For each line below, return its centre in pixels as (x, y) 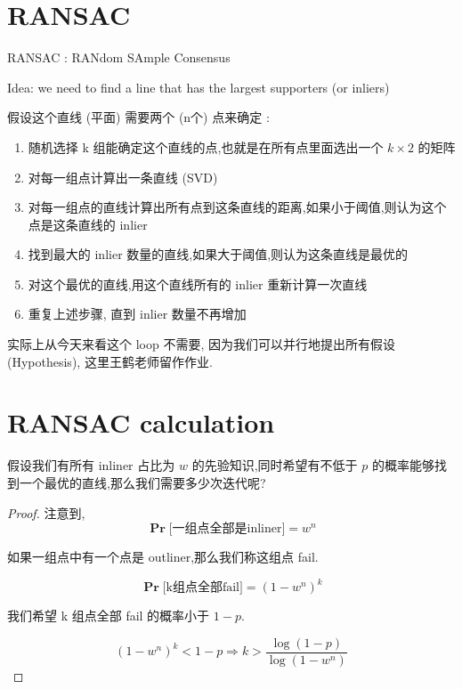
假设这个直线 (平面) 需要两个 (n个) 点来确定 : (138, 117)
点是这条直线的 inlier (88, 224)
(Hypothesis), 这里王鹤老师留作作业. (110, 361)
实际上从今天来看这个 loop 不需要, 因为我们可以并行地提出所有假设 (201, 344)
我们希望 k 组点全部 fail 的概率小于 (109, 616)
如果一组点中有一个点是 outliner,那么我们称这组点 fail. (163, 557)
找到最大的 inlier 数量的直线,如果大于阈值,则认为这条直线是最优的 (218, 254)
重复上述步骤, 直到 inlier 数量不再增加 (137, 314)
